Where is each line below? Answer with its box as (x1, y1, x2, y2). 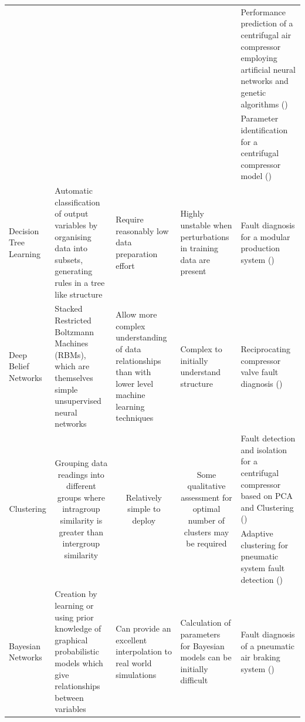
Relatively (126, 491, 162, 503)
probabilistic (55, 645, 99, 657)
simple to (127, 502, 161, 515)
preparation (116, 247, 158, 259)
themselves (55, 371, 93, 383)
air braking (240, 651, 280, 663)
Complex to (180, 342, 222, 355)
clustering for (240, 538, 289, 551)
